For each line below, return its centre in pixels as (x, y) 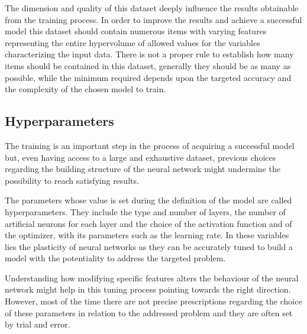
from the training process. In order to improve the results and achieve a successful (153, 19)
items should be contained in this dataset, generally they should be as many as (148, 65)
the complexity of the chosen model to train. (85, 89)
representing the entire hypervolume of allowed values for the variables (133, 42)
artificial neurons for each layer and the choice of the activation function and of (148, 223)
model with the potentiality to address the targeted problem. (115, 258)
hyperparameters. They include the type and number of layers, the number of (145, 211)
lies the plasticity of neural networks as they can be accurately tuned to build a (149, 246)
